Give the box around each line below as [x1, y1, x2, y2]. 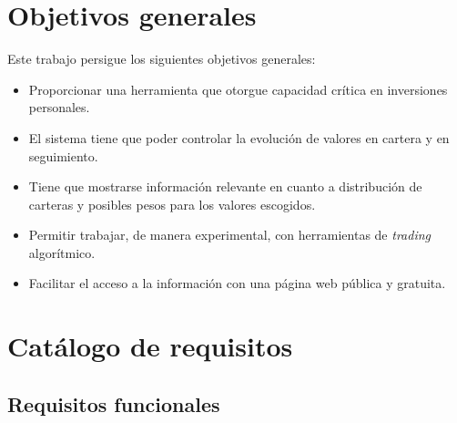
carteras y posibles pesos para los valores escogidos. [28, 194, 316, 213]
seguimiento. [28, 146, 98, 165]
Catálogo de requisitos [7, 327, 293, 365]
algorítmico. [28, 242, 96, 262]
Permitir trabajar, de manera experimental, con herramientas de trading [28, 225, 431, 244]
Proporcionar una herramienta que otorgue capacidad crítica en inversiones [28, 79, 448, 98]
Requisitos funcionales [7, 389, 220, 418]
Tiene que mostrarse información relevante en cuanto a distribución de [28, 177, 422, 196]
